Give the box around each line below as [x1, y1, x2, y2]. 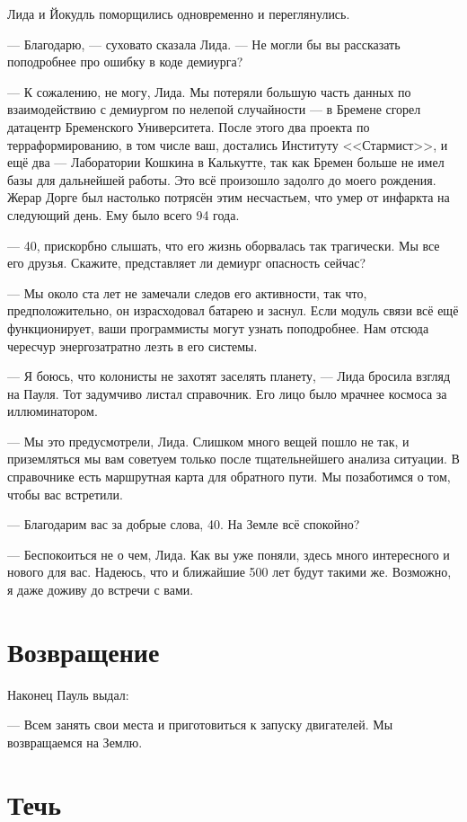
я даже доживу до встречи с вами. [7, 580, 194, 599]
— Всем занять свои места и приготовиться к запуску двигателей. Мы [7, 715, 393, 734]
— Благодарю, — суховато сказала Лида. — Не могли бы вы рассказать [7, 34, 401, 53]
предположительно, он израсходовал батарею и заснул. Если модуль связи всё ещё [7, 301, 459, 320]
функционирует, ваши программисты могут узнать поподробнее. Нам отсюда [7, 318, 429, 337]
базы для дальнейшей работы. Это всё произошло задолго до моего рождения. [7, 170, 436, 189]
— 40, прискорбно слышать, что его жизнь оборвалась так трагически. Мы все [7, 235, 440, 254]
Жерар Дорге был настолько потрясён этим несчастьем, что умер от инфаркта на [7, 188, 450, 207]
